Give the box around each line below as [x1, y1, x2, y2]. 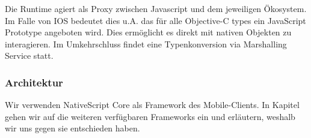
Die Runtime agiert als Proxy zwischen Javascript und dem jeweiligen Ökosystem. [5, 2, 307, 14]
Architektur [5, 74, 63, 89]
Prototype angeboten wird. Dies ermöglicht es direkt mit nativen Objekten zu [5, 26, 292, 38]
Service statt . [5, 49, 54, 62]
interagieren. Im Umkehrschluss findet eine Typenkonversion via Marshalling [5, 37, 287, 50]
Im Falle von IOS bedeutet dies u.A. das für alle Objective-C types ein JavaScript [5, 14, 306, 26]
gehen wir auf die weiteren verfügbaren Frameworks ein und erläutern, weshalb [5, 110, 295, 122]
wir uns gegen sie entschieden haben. [5, 122, 140, 134]
